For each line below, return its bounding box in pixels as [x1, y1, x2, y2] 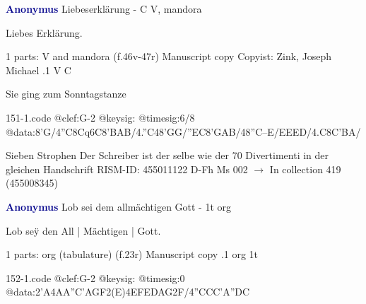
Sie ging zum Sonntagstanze [6, 86, 126, 101]
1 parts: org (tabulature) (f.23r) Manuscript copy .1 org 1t [6, 247, 259, 262]
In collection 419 [269, 161, 341, 176]
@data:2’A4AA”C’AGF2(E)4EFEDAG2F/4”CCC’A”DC [6, 284, 250, 299]
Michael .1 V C [6, 62, 71, 77]
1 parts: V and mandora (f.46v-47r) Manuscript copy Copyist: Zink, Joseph [6, 49, 332, 64]
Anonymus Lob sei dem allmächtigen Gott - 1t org [6, 199, 232, 214]
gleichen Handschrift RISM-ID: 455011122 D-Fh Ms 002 [6, 161, 248, 176]
